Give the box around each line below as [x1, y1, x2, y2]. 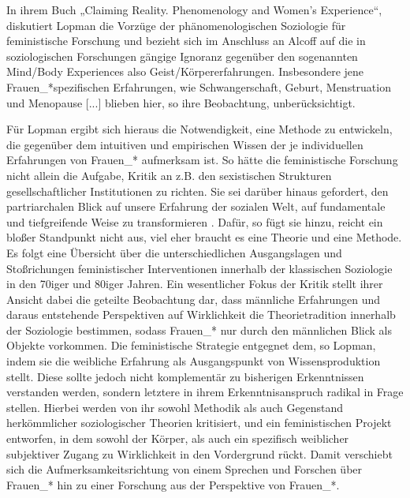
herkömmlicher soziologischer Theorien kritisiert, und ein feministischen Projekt [6, 414, 392, 431]
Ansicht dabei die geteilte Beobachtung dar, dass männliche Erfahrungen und [6, 290, 381, 307]
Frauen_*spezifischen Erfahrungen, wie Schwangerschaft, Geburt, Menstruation [6, 78, 391, 95]
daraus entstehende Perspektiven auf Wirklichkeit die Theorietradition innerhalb [6, 306, 396, 323]
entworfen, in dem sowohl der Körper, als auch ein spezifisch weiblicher [6, 430, 349, 447]
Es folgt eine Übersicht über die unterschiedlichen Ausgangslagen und [6, 244, 342, 260]
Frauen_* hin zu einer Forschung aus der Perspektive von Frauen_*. [6, 476, 340, 492]
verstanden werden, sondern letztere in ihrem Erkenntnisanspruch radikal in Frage [6, 384, 404, 400]
